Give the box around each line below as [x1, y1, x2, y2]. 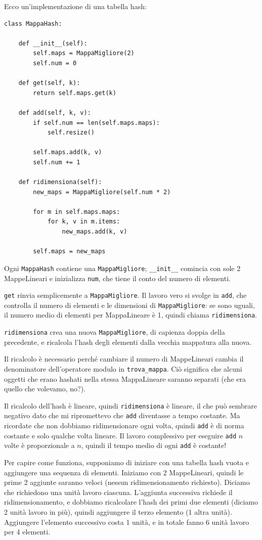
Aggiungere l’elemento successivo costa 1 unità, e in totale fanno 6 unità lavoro [4, 516, 249, 527]
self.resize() [47, 129, 95, 137]
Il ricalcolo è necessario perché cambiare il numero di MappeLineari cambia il [4, 353, 244, 364]
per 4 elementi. [4, 526, 51, 537]
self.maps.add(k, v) [33, 149, 102, 156]
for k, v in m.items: [47, 218, 120, 226]
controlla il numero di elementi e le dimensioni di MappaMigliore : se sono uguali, [4, 299, 255, 310]
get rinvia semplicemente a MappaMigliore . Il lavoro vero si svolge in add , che [4, 290, 247, 300]
